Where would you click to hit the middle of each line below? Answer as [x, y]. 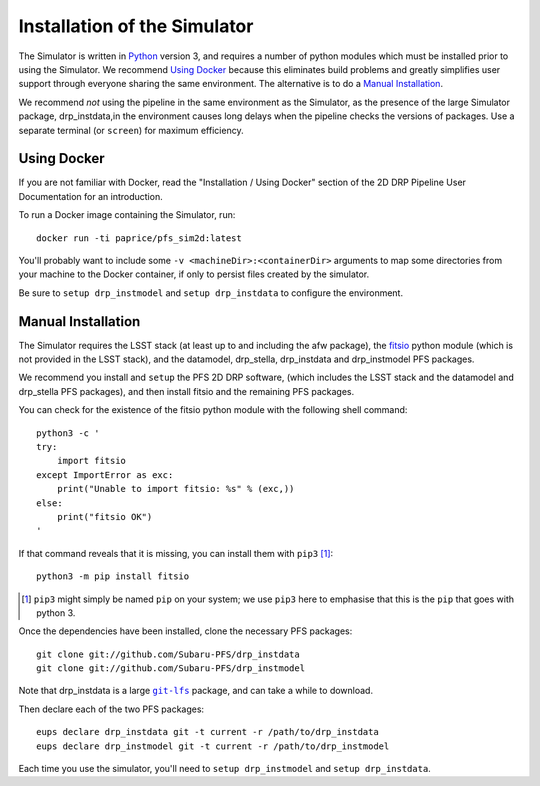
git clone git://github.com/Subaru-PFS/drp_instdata [168, 654]
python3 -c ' [68, 433]
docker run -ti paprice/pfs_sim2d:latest [139, 238]
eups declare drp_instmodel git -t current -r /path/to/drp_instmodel [213, 746]
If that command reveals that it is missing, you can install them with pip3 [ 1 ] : [176, 553]
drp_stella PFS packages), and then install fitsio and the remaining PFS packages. [186, 391]
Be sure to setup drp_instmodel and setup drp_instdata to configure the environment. [211, 292]
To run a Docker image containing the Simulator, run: [127, 215]
